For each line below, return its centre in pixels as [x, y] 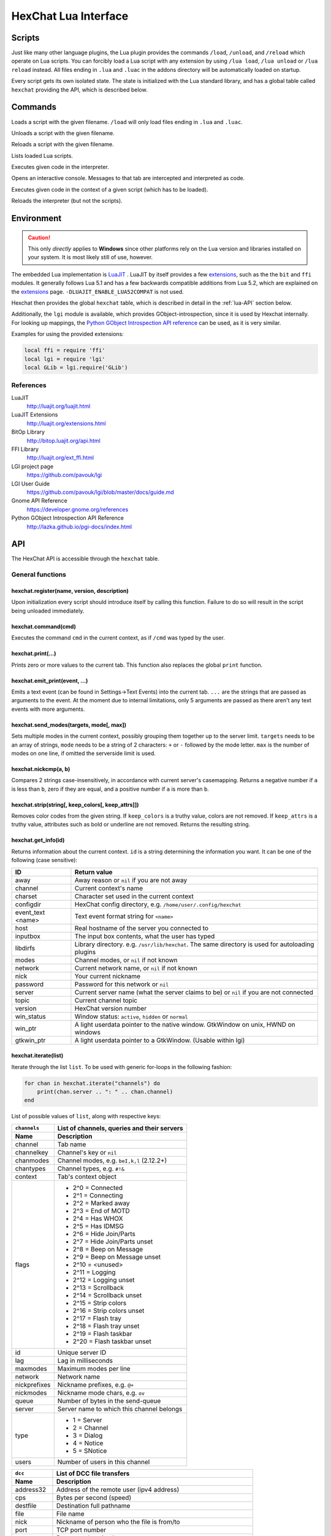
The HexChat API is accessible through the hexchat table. [85, 558]
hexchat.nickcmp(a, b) [41, 769]
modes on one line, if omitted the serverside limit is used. [84, 753]
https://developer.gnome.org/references [78, 509]
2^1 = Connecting [98, 1195]
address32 [30, 1489]
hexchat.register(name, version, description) [70, 591]
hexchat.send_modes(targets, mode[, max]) [69, 724]
